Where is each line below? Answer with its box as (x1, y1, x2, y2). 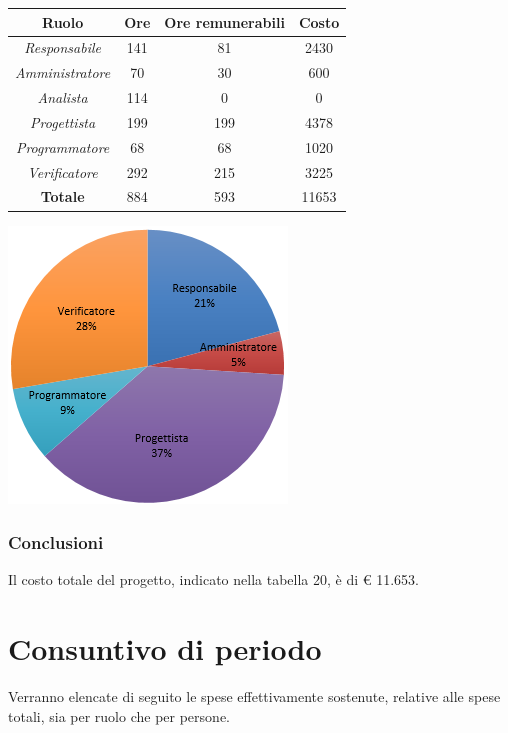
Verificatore (27, 161, 98, 182)
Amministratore (15, 62, 111, 83)
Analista (37, 87, 88, 108)
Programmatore (15, 136, 110, 157)
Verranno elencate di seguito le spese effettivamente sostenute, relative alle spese (8, 686, 501, 707)
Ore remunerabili (164, 11, 285, 32)
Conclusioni (8, 530, 104, 555)
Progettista (30, 111, 96, 132)
